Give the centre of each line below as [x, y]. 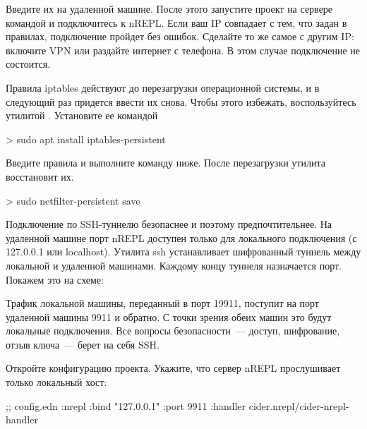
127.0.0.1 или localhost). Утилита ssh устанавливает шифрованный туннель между [183, 252]
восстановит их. [40, 176]
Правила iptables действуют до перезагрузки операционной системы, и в [163, 87]
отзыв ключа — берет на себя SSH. [83, 344]
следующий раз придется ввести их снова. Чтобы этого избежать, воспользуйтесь [181, 101]
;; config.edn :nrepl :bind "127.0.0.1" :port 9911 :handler [126, 405]
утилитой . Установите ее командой [82, 115]
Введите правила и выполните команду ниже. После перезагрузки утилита [166, 163]
